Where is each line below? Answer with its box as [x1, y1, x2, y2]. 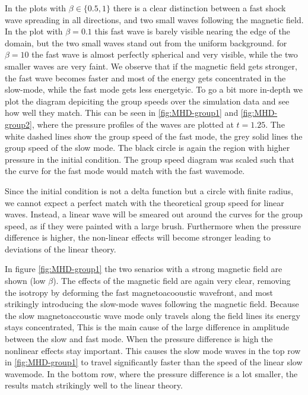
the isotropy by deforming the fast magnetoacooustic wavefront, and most [5, 286, 273, 298]
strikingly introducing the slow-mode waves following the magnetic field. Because [5, 298, 299, 310]
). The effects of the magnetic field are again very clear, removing [53, 274, 291, 287]
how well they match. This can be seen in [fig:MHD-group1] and [5, 106, 239, 119]
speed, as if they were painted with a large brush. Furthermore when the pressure [5, 219, 301, 232]
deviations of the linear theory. [5, 242, 116, 255]
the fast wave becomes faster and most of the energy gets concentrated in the [5, 71, 286, 84]
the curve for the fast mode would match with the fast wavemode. [5, 165, 245, 177]
